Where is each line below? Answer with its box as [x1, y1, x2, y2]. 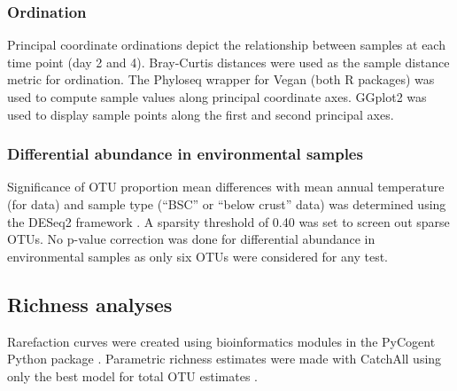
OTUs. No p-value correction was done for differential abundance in [7, 230, 376, 248]
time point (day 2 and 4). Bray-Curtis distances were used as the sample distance [7, 52, 450, 71]
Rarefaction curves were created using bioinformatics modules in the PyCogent [7, 332, 436, 350]
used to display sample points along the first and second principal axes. [7, 105, 394, 123]
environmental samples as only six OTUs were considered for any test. [7, 246, 388, 265]
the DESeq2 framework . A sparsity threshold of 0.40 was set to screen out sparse [7, 212, 450, 231]
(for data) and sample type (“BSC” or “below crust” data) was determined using [7, 195, 446, 213]
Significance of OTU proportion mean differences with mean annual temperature [7, 177, 445, 196]
